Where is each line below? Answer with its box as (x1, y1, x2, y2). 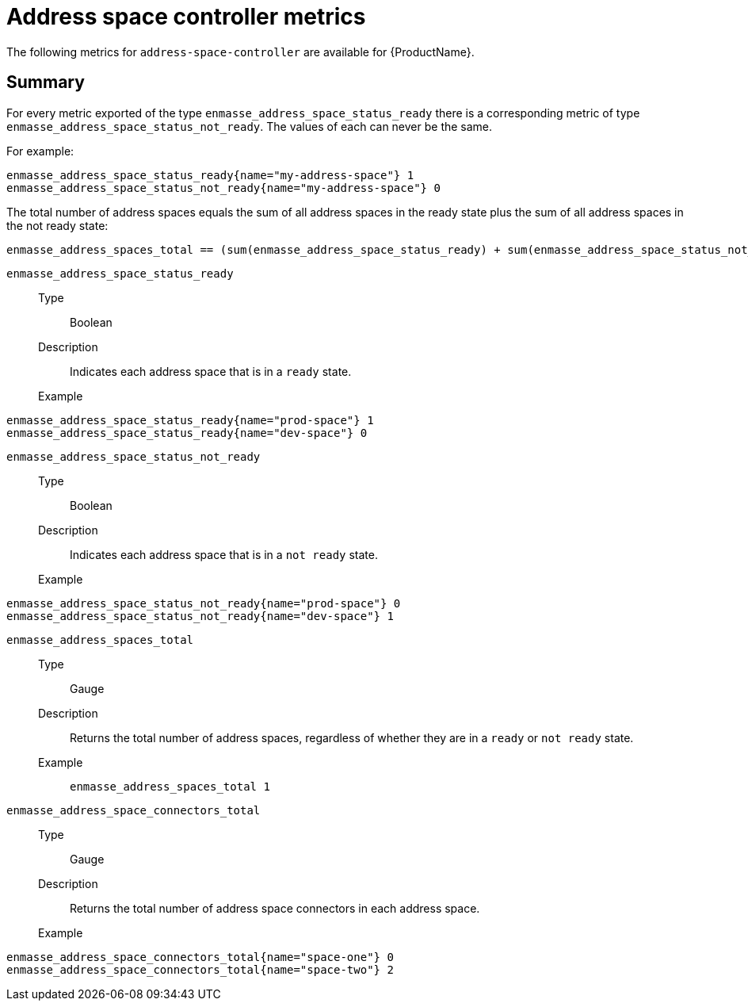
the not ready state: (6, 218, 109, 232)
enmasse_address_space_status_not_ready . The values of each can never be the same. (6, 119, 493, 133)
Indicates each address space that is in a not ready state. (70, 547, 378, 561)
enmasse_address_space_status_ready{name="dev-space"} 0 (6, 426, 368, 439)
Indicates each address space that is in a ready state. (70, 364, 352, 378)
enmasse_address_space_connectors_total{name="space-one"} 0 (6, 950, 394, 963)
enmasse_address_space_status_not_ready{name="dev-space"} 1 (6, 609, 394, 622)
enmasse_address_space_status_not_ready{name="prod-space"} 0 (6, 596, 401, 610)
